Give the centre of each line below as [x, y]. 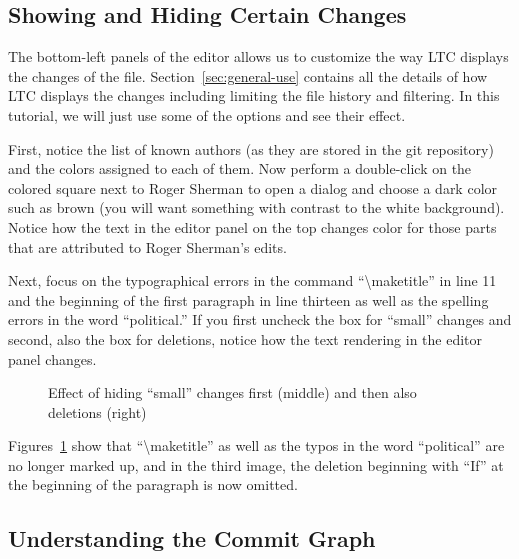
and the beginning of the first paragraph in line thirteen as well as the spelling [248, 299]
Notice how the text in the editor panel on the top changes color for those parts [252, 226]
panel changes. [52, 358]
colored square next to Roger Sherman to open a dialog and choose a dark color [253, 187]
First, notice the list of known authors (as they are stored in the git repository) [251, 148]
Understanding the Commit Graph [192, 538]
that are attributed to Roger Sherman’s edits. [147, 246]
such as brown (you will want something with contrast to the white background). [256, 207]
